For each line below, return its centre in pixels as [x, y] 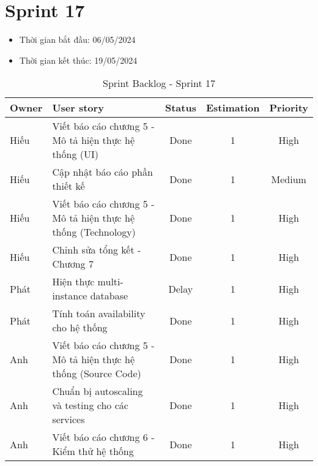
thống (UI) [75, 154]
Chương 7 [73, 264]
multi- [110, 282]
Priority [289, 108]
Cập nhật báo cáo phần [102, 172]
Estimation [233, 108]
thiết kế [68, 186]
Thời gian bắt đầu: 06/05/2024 [77, 39]
